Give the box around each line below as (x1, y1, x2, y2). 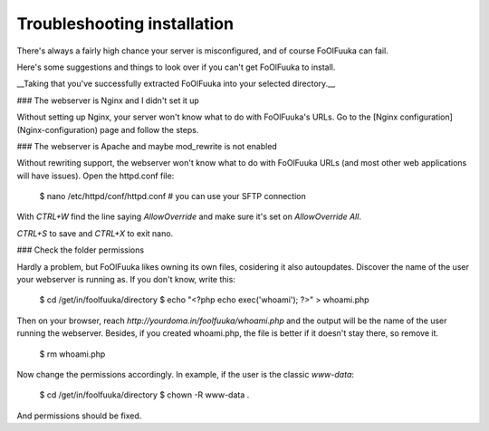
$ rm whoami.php (39, 349, 106, 359)
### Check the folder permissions (16, 244, 145, 255)
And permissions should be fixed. (16, 410, 142, 421)
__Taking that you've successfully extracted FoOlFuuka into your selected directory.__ (16, 78, 336, 90)
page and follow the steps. (100, 124, 199, 135)
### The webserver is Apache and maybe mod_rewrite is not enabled (16, 140, 278, 151)
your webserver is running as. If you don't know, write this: (16, 274, 235, 285)
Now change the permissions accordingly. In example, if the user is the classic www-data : (16, 369, 355, 379)
